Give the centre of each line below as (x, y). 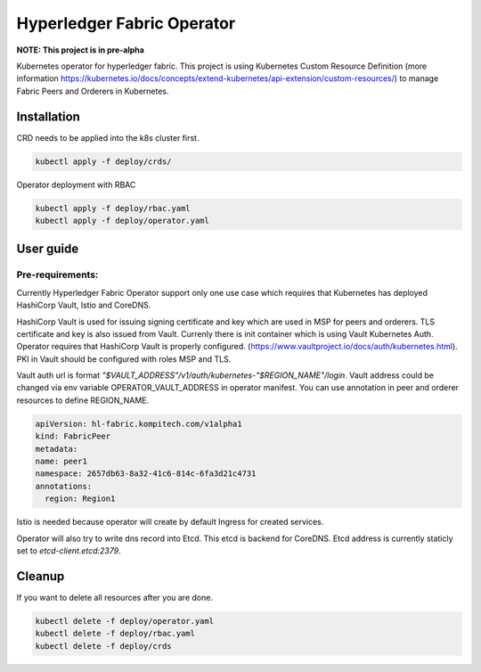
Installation (48, 116)
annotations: (64, 486)
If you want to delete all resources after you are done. (115, 597)
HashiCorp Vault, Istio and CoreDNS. (84, 305)
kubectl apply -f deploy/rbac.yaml (113, 208)
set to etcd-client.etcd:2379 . (69, 550)
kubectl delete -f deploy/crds (104, 646)
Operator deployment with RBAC (76, 184)
